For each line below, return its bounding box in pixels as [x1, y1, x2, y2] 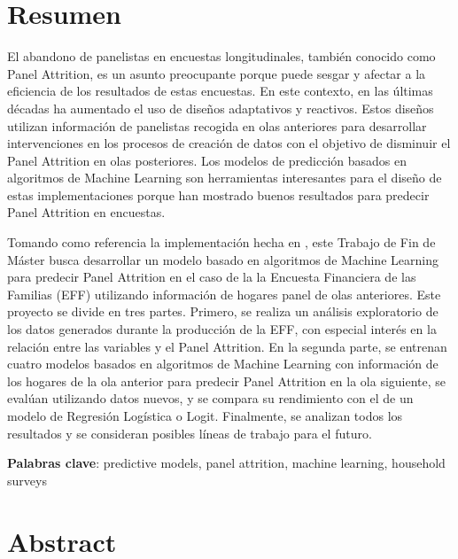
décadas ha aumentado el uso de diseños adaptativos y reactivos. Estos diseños [7, 98, 434, 117]
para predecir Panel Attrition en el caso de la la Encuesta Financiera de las [7, 268, 416, 286]
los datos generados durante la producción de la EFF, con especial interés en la [7, 320, 437, 338]
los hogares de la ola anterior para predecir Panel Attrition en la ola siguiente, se [7, 371, 446, 390]
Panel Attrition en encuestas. [7, 203, 166, 221]
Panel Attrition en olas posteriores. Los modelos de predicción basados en [7, 151, 408, 169]
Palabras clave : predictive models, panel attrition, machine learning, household [7, 454, 446, 472]
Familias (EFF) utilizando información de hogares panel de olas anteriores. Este [7, 284, 441, 303]
